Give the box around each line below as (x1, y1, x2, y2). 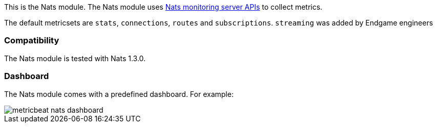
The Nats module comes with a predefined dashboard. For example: (4, 89, 234, 98)
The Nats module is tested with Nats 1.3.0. (4, 54, 146, 63)
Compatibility (4, 35, 59, 46)
